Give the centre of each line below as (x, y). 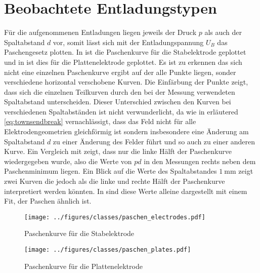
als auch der (223, 32)
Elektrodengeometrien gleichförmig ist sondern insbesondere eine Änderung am (126, 131)
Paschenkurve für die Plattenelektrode (83, 266)
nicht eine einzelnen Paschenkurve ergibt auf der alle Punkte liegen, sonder (120, 72)
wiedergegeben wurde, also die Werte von (68, 161)
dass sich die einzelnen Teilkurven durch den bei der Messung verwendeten (120, 91)
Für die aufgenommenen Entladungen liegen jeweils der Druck (100, 32)
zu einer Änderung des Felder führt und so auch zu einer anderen (154, 141)
